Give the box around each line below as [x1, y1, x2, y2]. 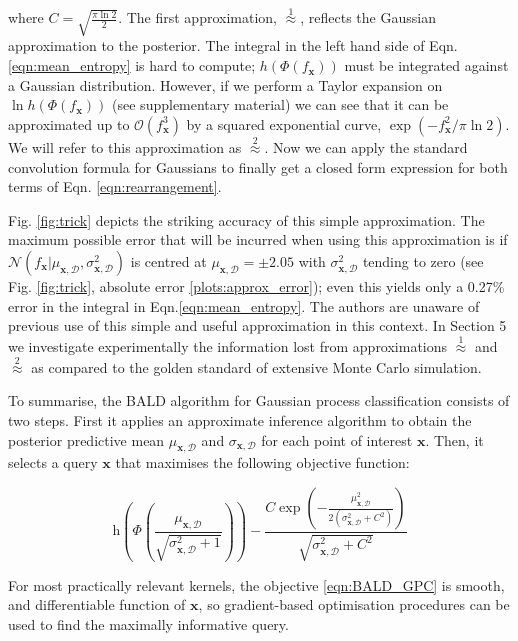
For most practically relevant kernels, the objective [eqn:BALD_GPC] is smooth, [8, 574, 505, 595]
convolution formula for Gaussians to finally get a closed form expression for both [8, 156, 508, 177]
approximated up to [8, 113, 130, 134]
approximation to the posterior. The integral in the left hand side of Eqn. [8, 35, 458, 56]
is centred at [130, 251, 207, 272]
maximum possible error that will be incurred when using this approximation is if [8, 229, 508, 250]
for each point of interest [261, 429, 413, 450]
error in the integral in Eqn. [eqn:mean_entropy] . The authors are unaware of [8, 295, 480, 316]
